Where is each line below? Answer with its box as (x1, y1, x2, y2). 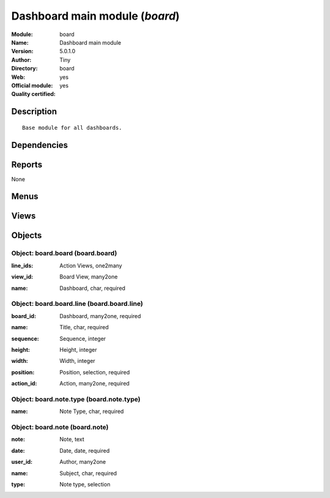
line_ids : (11, 262, 34, 269)
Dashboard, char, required (59, 284, 125, 292)
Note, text (59, 436, 85, 443)
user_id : (11, 458, 33, 466)
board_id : (11, 312, 37, 319)
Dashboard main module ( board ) (11, 9, 180, 23)
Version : (11, 48, 34, 55)
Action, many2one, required (59, 380, 130, 387)
